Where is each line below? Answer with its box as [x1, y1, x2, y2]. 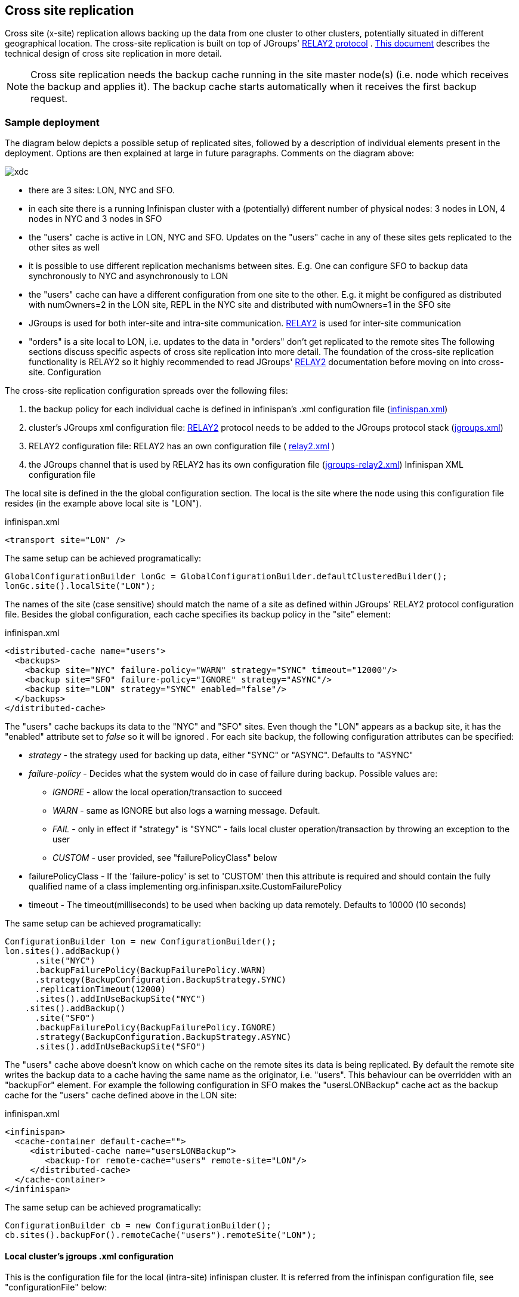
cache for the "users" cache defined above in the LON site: [5, 1090, 237, 1101]
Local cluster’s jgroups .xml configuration [5, 1250, 174, 1261]
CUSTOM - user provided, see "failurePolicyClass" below [52, 853, 277, 863]
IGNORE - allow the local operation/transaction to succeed [52, 787, 282, 798]
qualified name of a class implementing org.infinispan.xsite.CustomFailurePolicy [29, 881, 342, 892]
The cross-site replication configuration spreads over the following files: [5, 385, 288, 396]
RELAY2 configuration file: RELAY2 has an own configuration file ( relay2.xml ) [29, 441, 335, 452]
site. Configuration [29, 367, 101, 378]
